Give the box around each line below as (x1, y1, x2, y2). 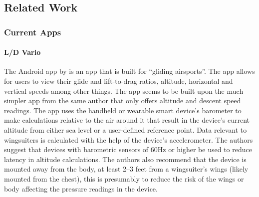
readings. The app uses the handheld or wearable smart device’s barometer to (4, 105, 242, 115)
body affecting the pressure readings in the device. (4, 183, 158, 194)
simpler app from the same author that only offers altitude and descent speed (4, 95, 241, 106)
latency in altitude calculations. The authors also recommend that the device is (4, 154, 247, 164)
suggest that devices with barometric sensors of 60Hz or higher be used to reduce (4, 144, 252, 155)
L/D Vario (4, 47, 41, 57)
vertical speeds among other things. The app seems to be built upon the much (4, 85, 244, 96)
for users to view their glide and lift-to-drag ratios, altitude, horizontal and (4, 76, 233, 86)
